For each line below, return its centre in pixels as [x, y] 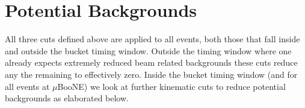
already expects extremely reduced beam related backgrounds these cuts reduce [151, 62]
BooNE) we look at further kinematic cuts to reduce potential [171, 86]
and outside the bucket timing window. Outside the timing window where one [148, 50]
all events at [27, 86]
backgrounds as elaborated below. [67, 98]
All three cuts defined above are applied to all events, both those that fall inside [152, 39]
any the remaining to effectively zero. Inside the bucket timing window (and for [151, 74]
